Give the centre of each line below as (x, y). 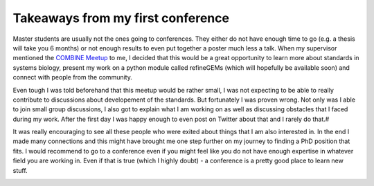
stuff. (20, 170)
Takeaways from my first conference (121, 18)
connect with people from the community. (73, 77)
